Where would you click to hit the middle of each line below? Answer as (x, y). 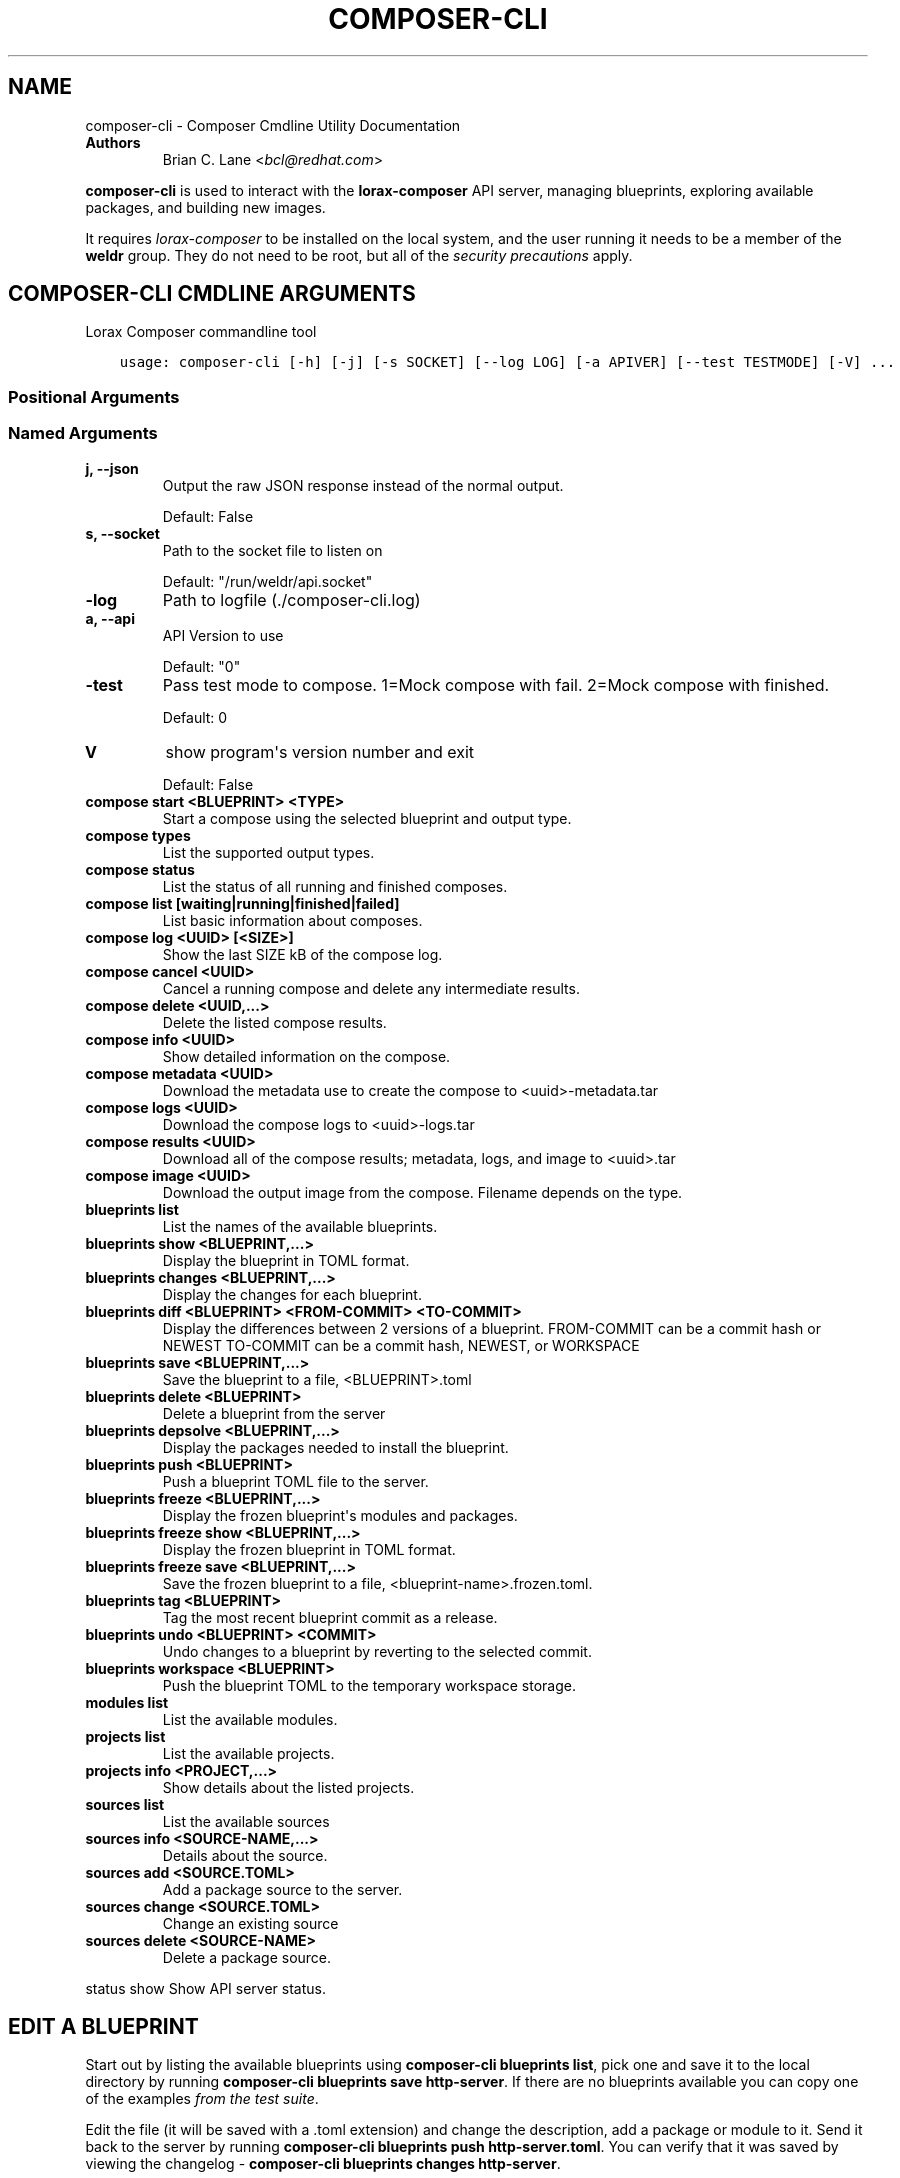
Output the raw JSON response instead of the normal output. (363, 485)
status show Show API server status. (205, 1988)
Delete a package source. (247, 1957)
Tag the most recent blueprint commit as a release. (330, 1617)
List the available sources (246, 1821)
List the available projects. (248, 1753)
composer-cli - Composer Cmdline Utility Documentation (273, 125)
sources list (125, 1804)
